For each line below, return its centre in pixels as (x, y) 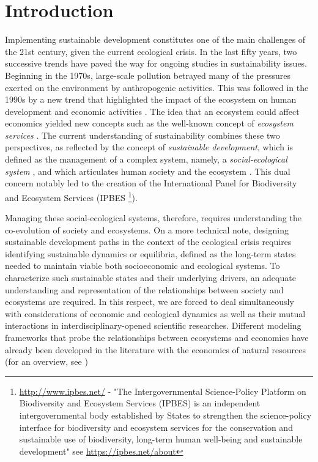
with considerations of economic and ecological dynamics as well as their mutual (155, 313)
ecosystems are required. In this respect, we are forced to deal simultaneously (150, 302)
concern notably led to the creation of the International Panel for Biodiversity (151, 183)
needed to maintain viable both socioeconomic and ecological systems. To (142, 266)
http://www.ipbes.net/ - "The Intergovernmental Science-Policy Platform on (163, 391)
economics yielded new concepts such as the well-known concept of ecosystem (149, 123)
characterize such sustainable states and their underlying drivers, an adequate (150, 278)
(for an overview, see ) (46, 361)
